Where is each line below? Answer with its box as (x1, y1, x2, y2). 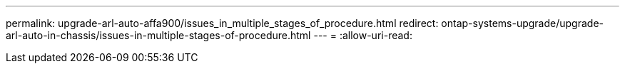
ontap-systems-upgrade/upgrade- (441, 17, 604, 29)
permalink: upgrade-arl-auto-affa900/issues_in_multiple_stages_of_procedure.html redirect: (6, 17, 439, 29)
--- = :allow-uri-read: (313, 29, 412, 41)
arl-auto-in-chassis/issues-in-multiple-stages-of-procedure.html (6, 29, 311, 41)
